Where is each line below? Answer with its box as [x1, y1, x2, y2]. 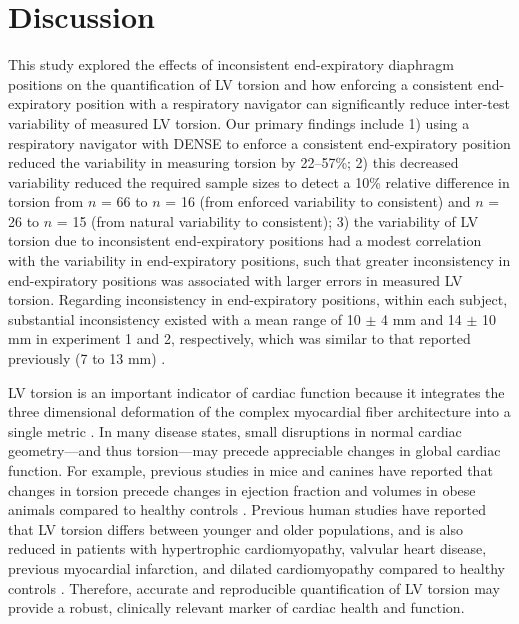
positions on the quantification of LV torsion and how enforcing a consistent [8, 73, 474, 94]
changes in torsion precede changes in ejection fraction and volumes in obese [8, 479, 476, 500]
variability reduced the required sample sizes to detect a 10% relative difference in [8, 171, 510, 192]
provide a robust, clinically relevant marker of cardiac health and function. [8, 597, 465, 618]
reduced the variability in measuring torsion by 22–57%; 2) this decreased [8, 152, 459, 173]
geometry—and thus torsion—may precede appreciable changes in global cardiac [8, 440, 501, 461]
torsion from [8, 191, 84, 212]
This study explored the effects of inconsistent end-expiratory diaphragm [8, 54, 454, 75]
